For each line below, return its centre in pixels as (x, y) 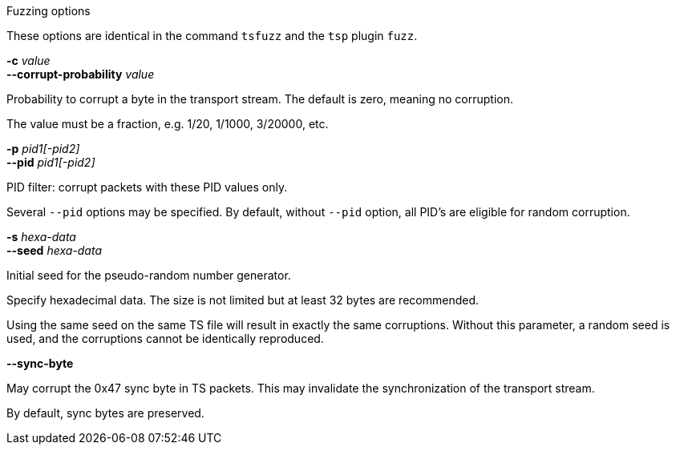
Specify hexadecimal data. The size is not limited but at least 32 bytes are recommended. (243, 300)
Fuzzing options (49, 11)
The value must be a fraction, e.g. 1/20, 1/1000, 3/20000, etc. (168, 124)
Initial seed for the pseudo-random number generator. (149, 275)
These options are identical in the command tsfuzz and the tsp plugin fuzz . (212, 36)
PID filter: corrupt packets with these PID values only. (147, 187)
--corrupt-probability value (81, 74)
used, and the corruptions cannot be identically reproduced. (165, 338)
